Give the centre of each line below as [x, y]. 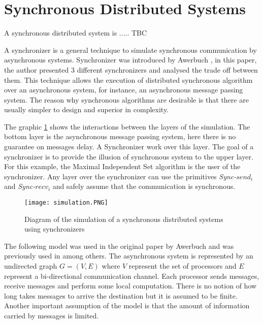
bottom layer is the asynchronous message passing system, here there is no [120, 136]
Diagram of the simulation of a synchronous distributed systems [124, 219]
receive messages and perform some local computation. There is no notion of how [130, 286]
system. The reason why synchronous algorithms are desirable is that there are [126, 99]
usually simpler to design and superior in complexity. [87, 109]
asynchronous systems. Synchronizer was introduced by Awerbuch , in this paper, [130, 60]
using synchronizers [55, 229]
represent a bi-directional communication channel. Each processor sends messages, [132, 276]
